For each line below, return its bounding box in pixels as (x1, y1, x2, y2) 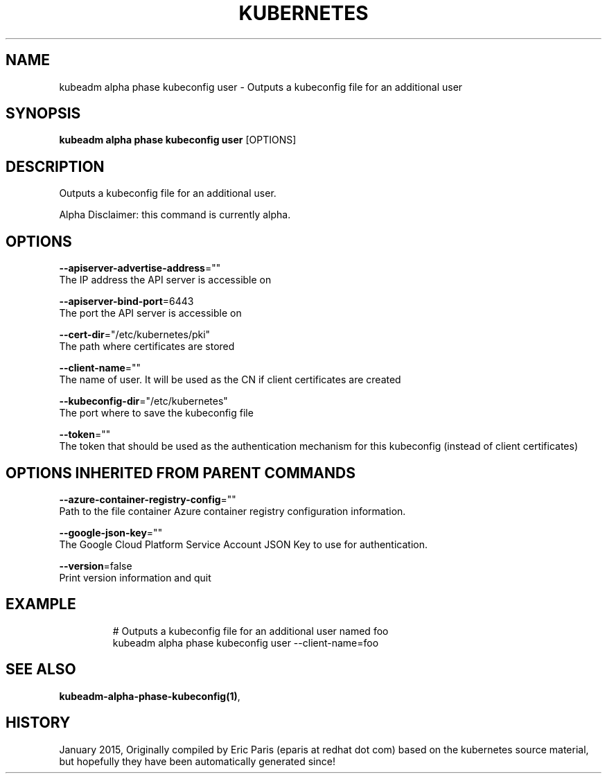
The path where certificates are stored (59, 340, 235, 353)
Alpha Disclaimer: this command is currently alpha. (59, 209, 291, 221)
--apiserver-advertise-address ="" (59, 262, 221, 274)
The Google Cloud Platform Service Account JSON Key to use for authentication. (59, 538, 428, 550)
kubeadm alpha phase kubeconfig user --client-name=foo (112, 636, 379, 649)
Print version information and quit (59, 571, 211, 584)
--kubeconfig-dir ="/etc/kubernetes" (59, 395, 228, 408)
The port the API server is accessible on (59, 307, 242, 320)
